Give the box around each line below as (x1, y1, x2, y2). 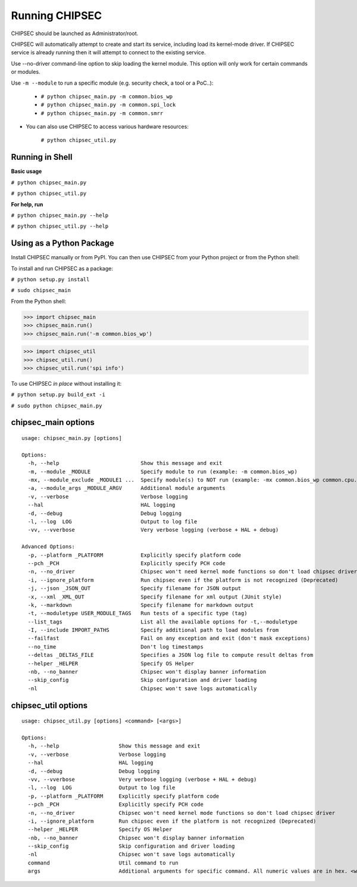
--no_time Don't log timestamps (27, 643, 203, 650)
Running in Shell (11, 152, 73, 162)
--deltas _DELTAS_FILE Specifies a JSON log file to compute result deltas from (27, 652, 314, 659)
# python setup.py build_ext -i (11, 391, 105, 398)
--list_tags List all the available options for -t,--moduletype (27, 618, 297, 625)
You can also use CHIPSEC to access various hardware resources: (26, 123, 189, 131)
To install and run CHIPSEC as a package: (11, 265, 113, 272)
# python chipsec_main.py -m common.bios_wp (40, 93, 173, 100)
